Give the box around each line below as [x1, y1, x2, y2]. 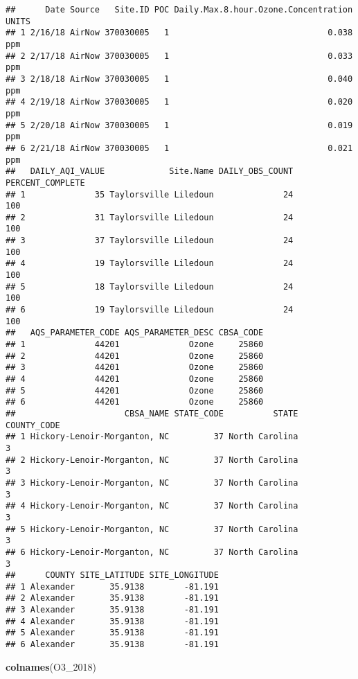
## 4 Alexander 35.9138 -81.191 [6, 616, 219, 626]
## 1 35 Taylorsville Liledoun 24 [6, 189, 294, 200]
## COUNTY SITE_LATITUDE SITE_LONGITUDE [6, 570, 219, 581]
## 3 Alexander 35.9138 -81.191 [6, 605, 219, 615]
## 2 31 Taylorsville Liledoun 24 [6, 212, 294, 222]
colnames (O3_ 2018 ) [6, 659, 96, 673]
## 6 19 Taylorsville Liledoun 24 [6, 305, 294, 315]
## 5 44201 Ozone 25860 [6, 385, 264, 396]
